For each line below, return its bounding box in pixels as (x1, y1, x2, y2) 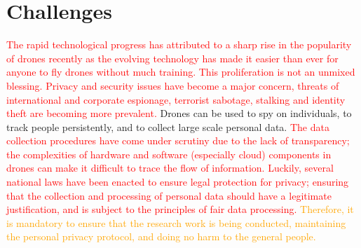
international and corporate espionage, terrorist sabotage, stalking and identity (6, 92, 346, 106)
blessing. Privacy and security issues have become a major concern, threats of (6, 78, 339, 92)
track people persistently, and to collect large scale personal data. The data (6, 119, 329, 134)
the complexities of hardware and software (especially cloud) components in (6, 146, 332, 161)
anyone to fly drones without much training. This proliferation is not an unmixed (6, 64, 355, 79)
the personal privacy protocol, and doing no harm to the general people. (6, 229, 316, 244)
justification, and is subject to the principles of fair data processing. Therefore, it (6, 202, 354, 216)
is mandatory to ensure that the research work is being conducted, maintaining (6, 215, 346, 230)
